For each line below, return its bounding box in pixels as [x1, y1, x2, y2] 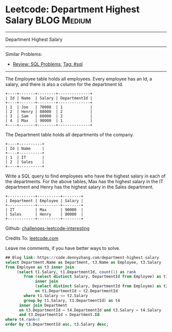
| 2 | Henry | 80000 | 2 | [5, 109, 93, 114]
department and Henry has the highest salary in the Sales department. [5, 184, 154, 190]
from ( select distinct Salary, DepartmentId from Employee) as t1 [24, 274, 168, 279]
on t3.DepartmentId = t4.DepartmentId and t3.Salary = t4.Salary [18, 307, 161, 313]
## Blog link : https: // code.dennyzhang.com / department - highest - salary [5, 255, 159, 260]
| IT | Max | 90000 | [5, 207, 83, 212]
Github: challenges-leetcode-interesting [5, 225, 90, 231]
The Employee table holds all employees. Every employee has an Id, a [5, 75, 153, 82]
